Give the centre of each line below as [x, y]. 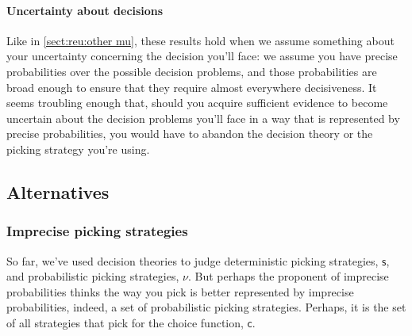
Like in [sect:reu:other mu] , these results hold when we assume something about [200, 40]
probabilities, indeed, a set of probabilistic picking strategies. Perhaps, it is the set [206, 307]
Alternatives [58, 191]
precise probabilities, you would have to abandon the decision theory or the [190, 134]
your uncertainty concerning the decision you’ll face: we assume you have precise [202, 56]
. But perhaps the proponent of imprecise [288, 276]
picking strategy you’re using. [78, 149]
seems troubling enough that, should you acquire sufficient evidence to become [197, 103]
